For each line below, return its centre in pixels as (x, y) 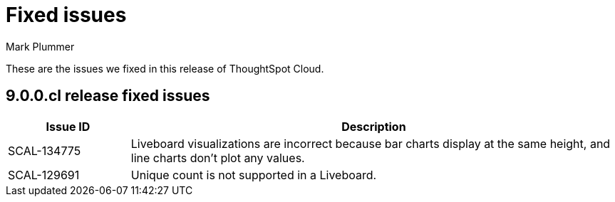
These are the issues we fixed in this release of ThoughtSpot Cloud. (165, 68)
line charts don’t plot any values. (218, 158)
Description (374, 126)
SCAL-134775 (45, 150)
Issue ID (68, 126)
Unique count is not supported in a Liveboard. (254, 175)
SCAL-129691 (44, 175)
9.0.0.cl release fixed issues (108, 96)
